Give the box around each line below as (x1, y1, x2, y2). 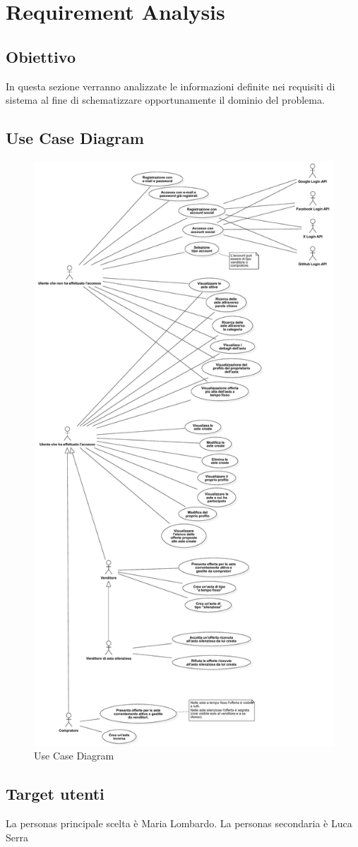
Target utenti (6, 783, 105, 805)
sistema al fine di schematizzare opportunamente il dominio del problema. (6, 92, 325, 107)
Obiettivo (6, 45, 76, 67)
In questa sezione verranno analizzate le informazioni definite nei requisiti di (6, 78, 335, 93)
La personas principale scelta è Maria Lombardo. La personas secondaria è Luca (6, 815, 352, 830)
